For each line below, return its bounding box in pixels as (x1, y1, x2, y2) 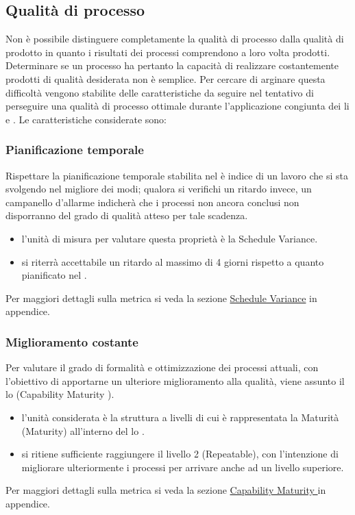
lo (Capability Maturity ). (5, 387, 114, 401)
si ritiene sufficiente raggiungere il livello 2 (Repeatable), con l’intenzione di (21, 447, 339, 461)
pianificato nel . (21, 268, 87, 282)
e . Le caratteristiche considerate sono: (5, 112, 167, 126)
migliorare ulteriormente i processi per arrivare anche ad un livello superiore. (21, 460, 344, 474)
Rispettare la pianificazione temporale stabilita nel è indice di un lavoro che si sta (5, 168, 348, 182)
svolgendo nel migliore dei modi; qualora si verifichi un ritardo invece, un (5, 181, 312, 196)
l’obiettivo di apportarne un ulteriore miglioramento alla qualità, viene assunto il (5, 373, 345, 388)
